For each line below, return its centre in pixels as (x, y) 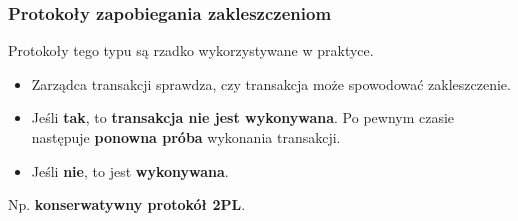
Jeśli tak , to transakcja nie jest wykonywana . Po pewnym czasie (243, 117)
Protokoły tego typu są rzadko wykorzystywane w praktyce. (191, 50)
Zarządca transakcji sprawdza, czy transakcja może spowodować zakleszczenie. (271, 83)
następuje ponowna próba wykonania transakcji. (186, 137)
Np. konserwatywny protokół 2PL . (127, 204)
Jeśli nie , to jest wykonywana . (130, 170)
